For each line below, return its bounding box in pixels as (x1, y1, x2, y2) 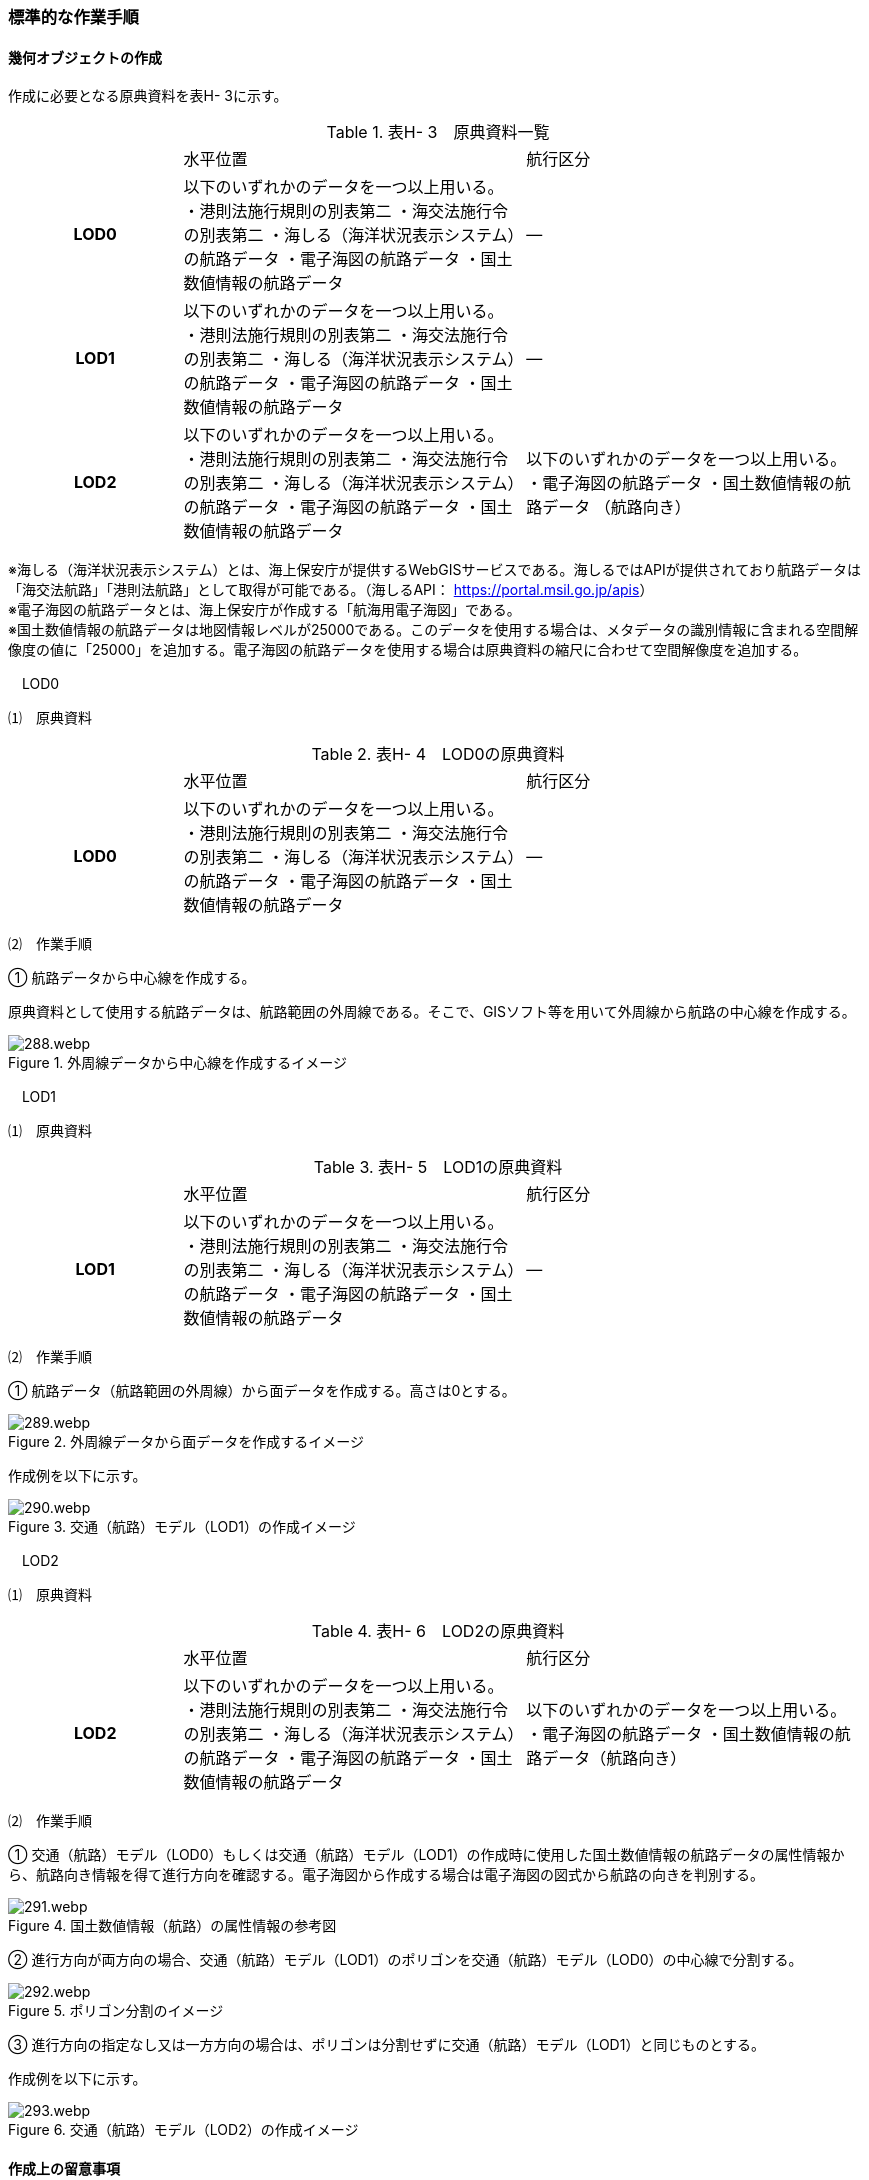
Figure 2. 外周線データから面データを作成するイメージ (8, 1433, 364, 1451)
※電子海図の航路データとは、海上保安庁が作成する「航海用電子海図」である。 (8, 601, 521, 619)
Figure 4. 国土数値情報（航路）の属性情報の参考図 (8, 1917, 337, 1935)
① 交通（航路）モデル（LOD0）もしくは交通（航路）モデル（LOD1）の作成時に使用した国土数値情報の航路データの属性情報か (8, 1846, 845, 1864)
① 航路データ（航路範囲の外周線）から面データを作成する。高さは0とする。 (8, 1382, 516, 1400)
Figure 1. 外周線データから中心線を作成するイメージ (8, 1054, 348, 1072)
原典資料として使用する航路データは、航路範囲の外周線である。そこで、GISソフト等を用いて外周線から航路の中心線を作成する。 (8, 1003, 856, 1021)
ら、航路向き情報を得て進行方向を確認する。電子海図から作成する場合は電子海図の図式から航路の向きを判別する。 (8, 1866, 764, 1884)
